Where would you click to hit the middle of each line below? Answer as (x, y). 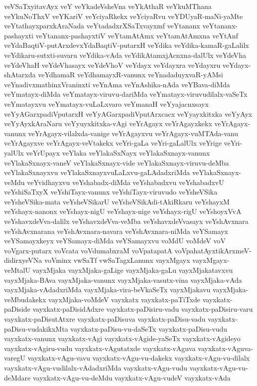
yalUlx (14, 152)
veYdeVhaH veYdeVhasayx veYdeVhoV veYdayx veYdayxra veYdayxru (112, 65)
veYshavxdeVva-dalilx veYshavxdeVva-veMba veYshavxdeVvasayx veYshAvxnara (126, 221)
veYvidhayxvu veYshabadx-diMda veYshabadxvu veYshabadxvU (126, 182)
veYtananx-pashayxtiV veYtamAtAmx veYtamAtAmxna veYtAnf (137, 35)
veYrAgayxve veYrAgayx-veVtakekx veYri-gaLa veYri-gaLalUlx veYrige (113, 143)
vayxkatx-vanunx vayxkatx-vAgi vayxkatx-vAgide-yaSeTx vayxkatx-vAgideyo (122, 338)
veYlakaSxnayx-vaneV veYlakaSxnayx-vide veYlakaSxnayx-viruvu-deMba (117, 162)
